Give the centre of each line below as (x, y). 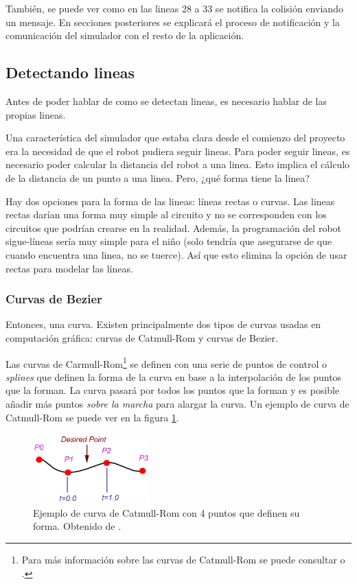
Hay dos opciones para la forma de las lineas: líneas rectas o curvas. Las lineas (170, 201)
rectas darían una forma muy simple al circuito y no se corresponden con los (166, 214)
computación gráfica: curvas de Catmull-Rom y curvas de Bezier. (142, 337)
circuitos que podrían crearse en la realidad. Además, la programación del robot (174, 227)
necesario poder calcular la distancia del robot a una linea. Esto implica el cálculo (178, 164)
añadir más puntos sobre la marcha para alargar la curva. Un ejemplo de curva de (177, 403)
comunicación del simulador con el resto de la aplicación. (125, 35)
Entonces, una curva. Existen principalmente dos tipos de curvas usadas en (163, 324)
